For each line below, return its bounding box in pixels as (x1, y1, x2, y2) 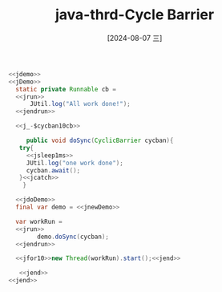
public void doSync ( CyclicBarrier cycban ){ (26, 136, 174, 145)
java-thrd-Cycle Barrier (54, 6, 215, 24)
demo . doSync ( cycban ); (37, 233, 110, 241)
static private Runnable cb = (15, 85, 116, 93)
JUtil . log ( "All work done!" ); (29, 100, 131, 108)
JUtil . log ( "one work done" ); (26, 159, 124, 167)
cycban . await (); (26, 166, 81, 174)
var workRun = (15, 217, 63, 225)
